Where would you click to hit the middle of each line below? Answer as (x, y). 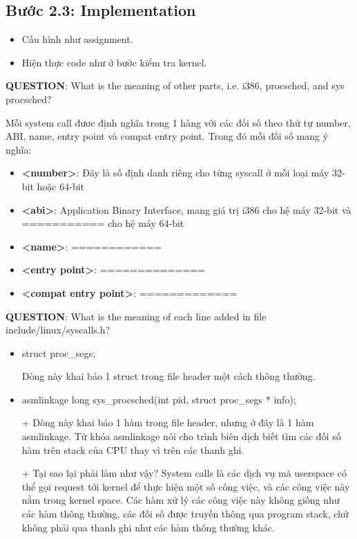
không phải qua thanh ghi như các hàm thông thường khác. (148, 527)
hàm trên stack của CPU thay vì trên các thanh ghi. (133, 449)
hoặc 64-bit (61, 186)
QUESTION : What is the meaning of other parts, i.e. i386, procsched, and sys (175, 85)
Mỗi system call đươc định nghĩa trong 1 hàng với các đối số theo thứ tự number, (178, 122)
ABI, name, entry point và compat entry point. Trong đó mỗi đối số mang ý (167, 136)
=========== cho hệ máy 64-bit (103, 223)
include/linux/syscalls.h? (58, 330)
